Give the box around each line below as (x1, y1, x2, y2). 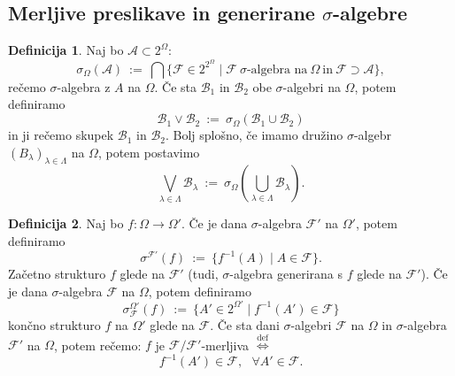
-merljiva (201, 335, 250, 354)
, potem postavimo (97, 142, 200, 161)
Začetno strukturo (8, 265, 106, 283)
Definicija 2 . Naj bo (8, 214, 124, 233)
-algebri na (282, 77, 341, 96)
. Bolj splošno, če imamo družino (165, 126, 343, 144)
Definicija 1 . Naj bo (8, 41, 124, 59)
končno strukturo (8, 315, 101, 334)
